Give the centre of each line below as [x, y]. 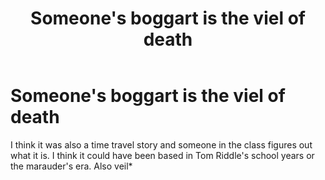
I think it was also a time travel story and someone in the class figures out [161, 144]
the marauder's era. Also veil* [71, 166]
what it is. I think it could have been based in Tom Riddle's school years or [162, 155]
